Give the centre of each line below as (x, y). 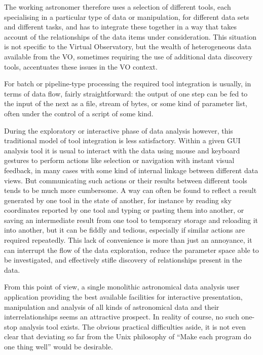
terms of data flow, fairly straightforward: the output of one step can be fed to (126, 93)
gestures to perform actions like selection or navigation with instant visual (119, 160)
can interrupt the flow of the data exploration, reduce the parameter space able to (131, 250)
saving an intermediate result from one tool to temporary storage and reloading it (131, 220)
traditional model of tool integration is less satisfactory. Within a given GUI (122, 140)
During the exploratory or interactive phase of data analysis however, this (119, 130)
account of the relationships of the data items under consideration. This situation (130, 36)
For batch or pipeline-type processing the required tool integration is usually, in (128, 84)
